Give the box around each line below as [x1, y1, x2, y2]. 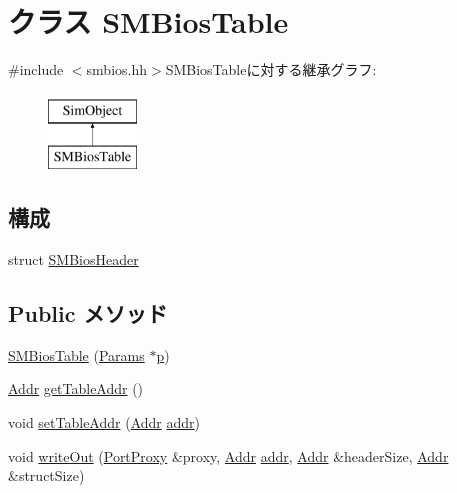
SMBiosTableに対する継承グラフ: [165, 59, 377, 80]
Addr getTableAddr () [8, 378, 144, 399]
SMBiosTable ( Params [8, 344, 145, 365]
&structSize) [8, 465, 85, 486]
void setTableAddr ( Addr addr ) [8, 412, 200, 433]
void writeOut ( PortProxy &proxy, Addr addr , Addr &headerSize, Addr [8, 445, 449, 466]
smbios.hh [86, 59, 148, 80]
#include [8, 59, 64, 80]
